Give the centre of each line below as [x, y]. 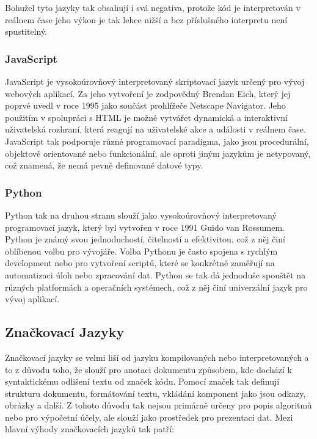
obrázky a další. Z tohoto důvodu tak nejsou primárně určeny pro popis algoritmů [158, 405]
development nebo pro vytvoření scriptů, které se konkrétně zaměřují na [140, 263]
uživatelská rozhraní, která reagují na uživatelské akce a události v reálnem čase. [155, 129]
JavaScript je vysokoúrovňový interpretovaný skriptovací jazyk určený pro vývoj [155, 81]
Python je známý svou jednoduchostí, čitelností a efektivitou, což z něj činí [145, 239]
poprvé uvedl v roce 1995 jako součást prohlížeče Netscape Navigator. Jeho [145, 105]
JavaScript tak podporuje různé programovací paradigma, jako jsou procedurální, [157, 141]
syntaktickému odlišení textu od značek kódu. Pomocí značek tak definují [142, 381]
